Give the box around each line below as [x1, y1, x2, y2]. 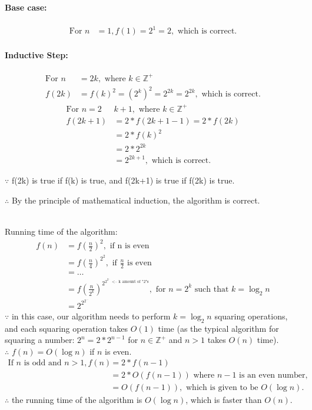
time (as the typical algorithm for [158, 322, 279, 334]
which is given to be [185, 384, 258, 392]
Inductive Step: [5, 48, 68, 61]
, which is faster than [185, 394, 262, 406]
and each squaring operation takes [5, 322, 128, 334]
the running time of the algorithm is [11, 394, 142, 406]
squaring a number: [5, 334, 75, 346]
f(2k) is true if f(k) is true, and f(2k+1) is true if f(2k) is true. [11, 174, 235, 186]
